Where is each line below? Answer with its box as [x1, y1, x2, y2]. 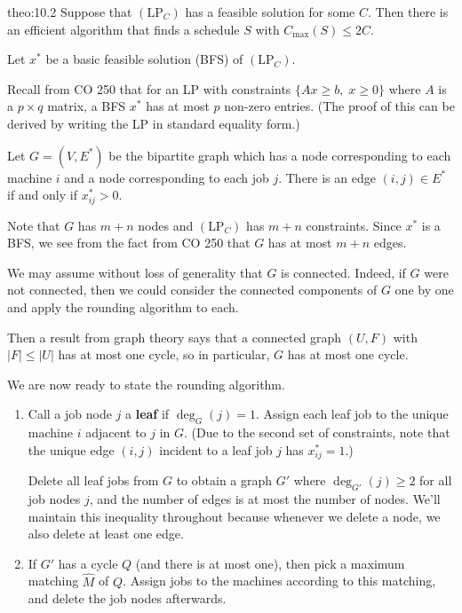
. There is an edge [278, 168, 376, 186]
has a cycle [58, 554, 118, 572]
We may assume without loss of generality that [7, 263, 263, 281]
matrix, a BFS [47, 97, 126, 115]
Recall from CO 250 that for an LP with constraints [7, 79, 291, 98]
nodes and [138, 216, 194, 234]
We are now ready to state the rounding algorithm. [7, 374, 285, 393]
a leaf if [125, 405, 170, 423]
